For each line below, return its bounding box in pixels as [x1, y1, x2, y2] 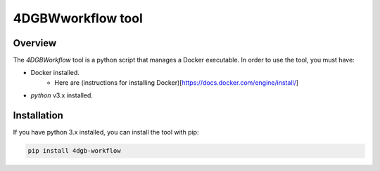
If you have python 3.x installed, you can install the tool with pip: [13, 128, 199, 137]
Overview [13, 37, 57, 49]
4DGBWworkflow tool [13, 11, 144, 26]
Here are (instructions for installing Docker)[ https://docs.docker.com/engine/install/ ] [54, 78, 299, 87]
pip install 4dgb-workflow [27, 147, 121, 155]
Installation [13, 109, 63, 122]
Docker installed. [30, 69, 80, 77]
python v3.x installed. [30, 91, 93, 100]
